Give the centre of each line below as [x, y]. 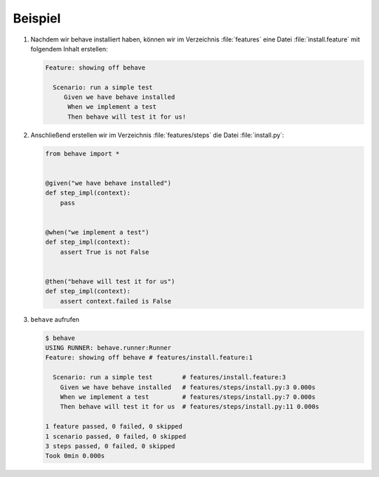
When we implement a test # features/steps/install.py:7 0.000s [188, 397]
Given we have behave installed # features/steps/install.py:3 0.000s [188, 387]
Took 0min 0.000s [75, 456]
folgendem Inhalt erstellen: [69, 48]
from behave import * [82, 153]
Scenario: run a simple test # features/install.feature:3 [169, 377]
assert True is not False [105, 252]
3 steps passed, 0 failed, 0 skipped [110, 446]
